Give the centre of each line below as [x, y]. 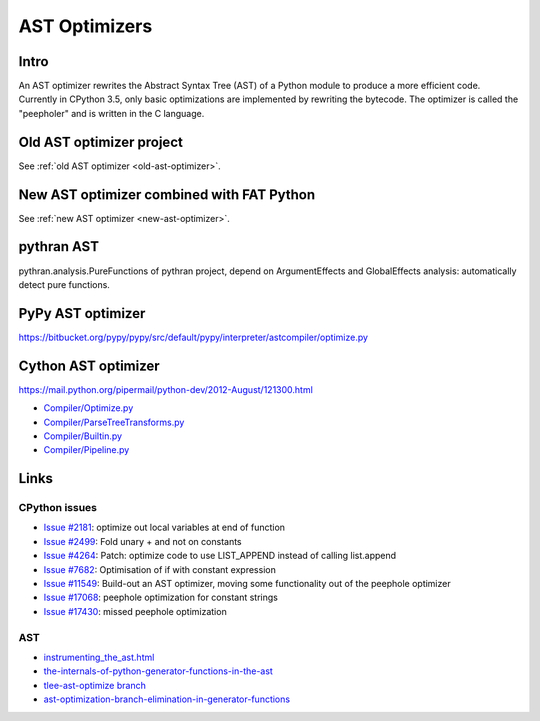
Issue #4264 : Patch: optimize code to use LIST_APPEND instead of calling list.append [220, 556]
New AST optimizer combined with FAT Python [167, 194]
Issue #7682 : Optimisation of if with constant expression [160, 569]
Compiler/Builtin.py [83, 436]
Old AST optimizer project [101, 141]
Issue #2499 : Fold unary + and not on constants [142, 541]
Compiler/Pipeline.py [86, 450]
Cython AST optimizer [89, 365]
